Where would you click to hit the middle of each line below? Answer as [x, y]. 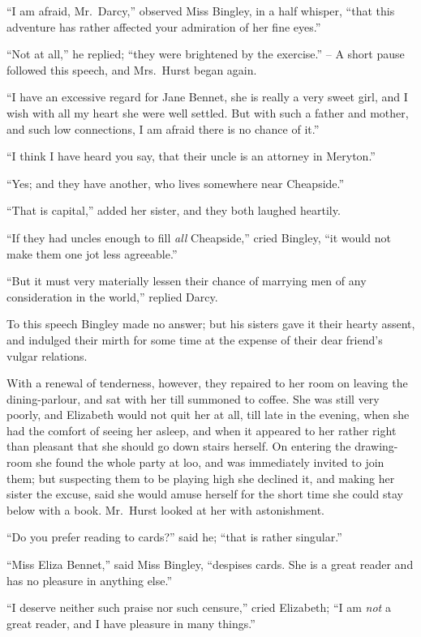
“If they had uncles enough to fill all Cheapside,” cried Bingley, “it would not [199, 237]
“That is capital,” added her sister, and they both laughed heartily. [174, 210]
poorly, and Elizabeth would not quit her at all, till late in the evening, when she [208, 415]
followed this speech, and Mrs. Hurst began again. [132, 69]
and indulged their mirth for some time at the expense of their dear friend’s [195, 339]
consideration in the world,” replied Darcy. [112, 296]
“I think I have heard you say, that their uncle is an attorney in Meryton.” [191, 156]
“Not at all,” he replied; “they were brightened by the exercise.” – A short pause [206, 54]
